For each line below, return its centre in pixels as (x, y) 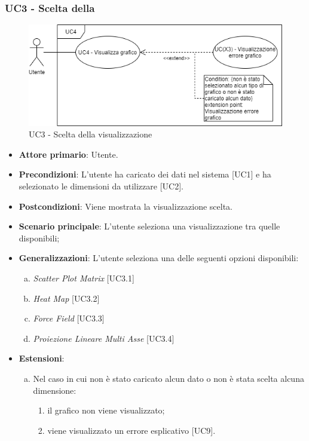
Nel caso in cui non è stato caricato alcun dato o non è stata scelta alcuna (169, 378)
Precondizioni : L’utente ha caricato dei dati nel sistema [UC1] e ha (145, 174)
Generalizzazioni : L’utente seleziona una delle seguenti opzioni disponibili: (159, 258)
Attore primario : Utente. (68, 154)
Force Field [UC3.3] (69, 318)
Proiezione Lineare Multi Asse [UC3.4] (104, 338)
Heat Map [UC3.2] (66, 298)
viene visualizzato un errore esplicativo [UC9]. (131, 430)
